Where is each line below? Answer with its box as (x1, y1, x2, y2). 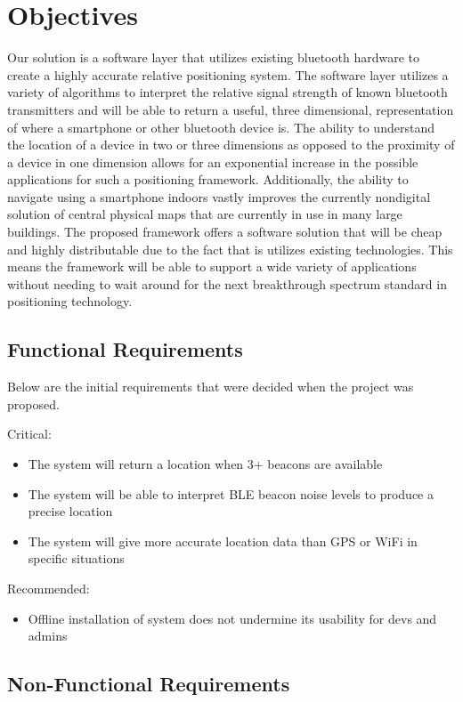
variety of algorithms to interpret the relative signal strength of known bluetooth (7, 83, 448, 101)
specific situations (28, 549, 125, 568)
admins (28, 626, 68, 645)
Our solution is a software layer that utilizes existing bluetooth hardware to (7, 48, 419, 67)
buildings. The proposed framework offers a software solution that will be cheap (7, 222, 443, 241)
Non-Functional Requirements (7, 670, 290, 698)
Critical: (7, 424, 52, 443)
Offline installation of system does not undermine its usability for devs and (28, 609, 437, 627)
